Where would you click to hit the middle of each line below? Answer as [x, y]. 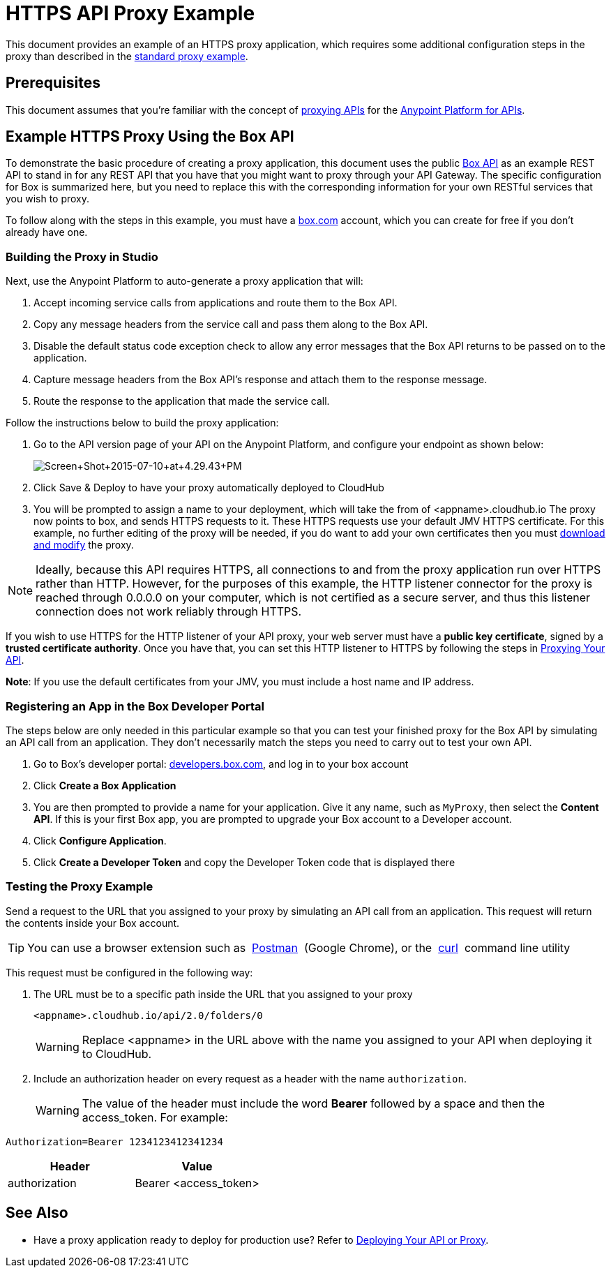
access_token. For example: [155, 1117]
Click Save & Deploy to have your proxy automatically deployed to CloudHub [209, 488]
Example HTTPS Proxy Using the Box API [150, 137]
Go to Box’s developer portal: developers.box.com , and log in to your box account [221, 764]
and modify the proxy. [84, 545]
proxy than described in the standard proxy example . [127, 56]
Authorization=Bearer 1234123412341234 [114, 1141]
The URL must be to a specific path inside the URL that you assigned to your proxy [223, 994]
